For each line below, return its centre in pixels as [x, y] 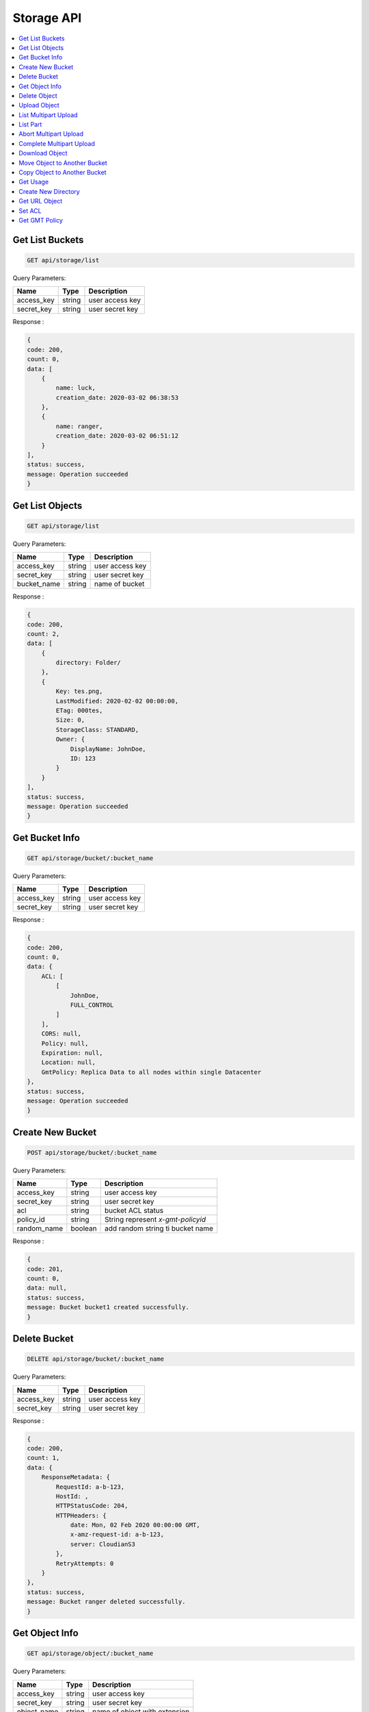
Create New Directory [49, 191]
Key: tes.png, [79, 691]
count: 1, [43, 1458]
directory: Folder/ [88, 663]
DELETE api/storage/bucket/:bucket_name [95, 1359]
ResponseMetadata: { [76, 1477]
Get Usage [34, 182]
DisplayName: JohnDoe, [108, 749]
